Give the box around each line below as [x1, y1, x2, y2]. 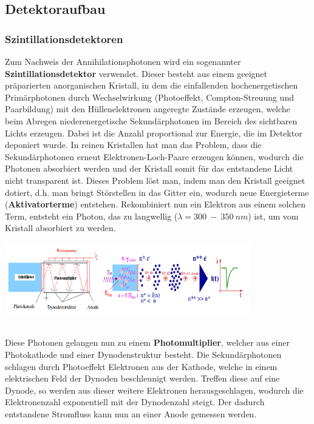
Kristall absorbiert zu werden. [5, 221, 116, 234]
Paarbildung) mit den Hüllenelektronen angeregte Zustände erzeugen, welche [5, 103, 290, 115]
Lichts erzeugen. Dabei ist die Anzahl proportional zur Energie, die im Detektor [5, 126, 302, 139]
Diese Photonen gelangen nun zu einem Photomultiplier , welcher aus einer [5, 336, 290, 349]
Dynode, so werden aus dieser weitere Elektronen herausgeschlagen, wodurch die [5, 383, 304, 396]
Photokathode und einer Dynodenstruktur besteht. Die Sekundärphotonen [5, 348, 282, 360]
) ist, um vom [248, 209, 299, 222]
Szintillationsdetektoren [5, 31, 123, 46]
